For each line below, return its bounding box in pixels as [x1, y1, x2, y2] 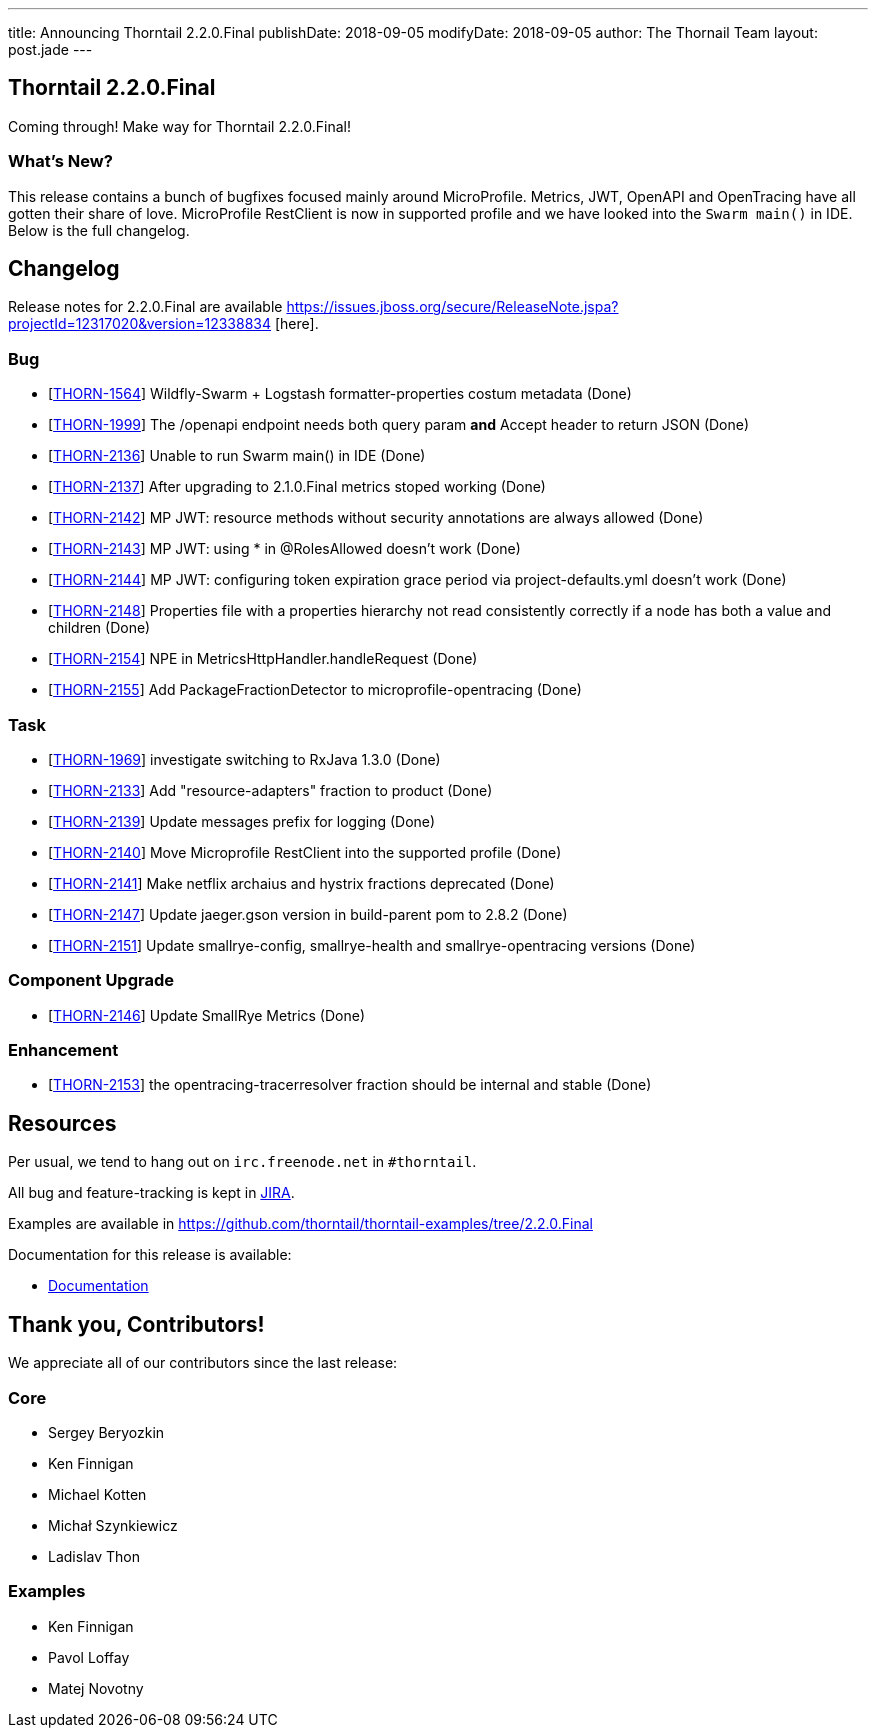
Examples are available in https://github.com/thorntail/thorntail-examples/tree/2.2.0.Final [8, 1215, 593, 1233]
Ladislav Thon [48, 1547, 140, 1565]
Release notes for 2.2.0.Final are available [8, 298, 283, 316]
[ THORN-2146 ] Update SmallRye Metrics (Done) [48, 1006, 366, 1024]
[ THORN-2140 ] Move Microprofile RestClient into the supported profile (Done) [48, 843, 562, 861]
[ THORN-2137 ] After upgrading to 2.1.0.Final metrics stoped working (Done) [48, 478, 546, 496]
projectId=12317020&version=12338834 [8, 315, 272, 333]
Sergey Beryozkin [48, 1423, 165, 1441]
